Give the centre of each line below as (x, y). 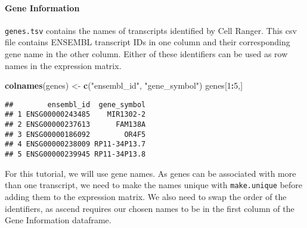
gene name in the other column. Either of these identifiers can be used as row (146, 54)
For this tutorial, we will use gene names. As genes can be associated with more (151, 173)
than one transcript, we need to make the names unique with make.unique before (154, 185)
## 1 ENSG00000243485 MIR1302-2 (75, 115)
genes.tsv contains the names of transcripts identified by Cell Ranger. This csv (151, 30)
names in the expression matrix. (63, 65)
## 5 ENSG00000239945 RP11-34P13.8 (75, 154)
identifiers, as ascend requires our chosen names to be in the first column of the (150, 208)
